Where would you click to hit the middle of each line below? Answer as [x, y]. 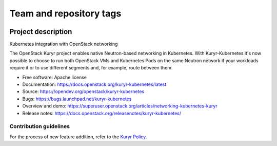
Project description [41, 32]
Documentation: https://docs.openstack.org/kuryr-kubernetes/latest [94, 84]
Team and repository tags [65, 13]
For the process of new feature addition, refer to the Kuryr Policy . [78, 137]
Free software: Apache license [55, 77]
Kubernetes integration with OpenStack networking [64, 44]
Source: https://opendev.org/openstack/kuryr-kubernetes [83, 92]
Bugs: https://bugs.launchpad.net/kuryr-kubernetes [77, 99]
